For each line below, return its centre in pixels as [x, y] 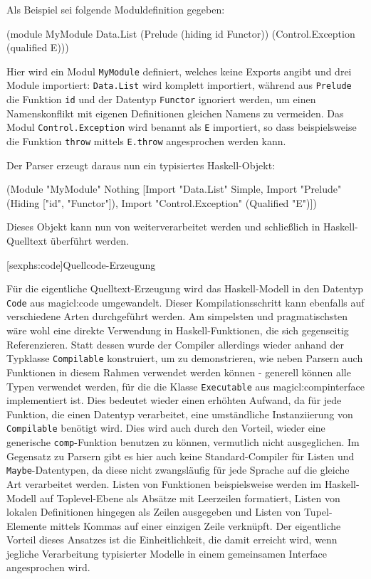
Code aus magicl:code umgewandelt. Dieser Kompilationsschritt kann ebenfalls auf [185, 302]
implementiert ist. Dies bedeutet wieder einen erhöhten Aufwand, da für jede [174, 400]
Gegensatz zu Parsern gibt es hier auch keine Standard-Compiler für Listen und [181, 456]
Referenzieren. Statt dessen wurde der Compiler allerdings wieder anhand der [176, 344]
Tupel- [318, 512]
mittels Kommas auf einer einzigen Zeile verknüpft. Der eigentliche [195, 525]
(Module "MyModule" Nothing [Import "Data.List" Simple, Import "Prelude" [174, 189]
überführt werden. [90, 241]
